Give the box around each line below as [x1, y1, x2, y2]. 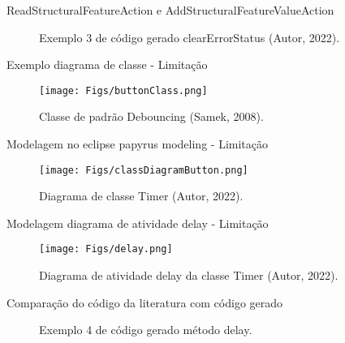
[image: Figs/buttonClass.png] [39, 84, 208, 96]
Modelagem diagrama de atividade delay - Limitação [6, 214, 269, 231]
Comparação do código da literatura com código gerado [6, 294, 283, 311]
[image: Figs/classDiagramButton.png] [39, 164, 248, 176]
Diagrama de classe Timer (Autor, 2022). [39, 187, 244, 204]
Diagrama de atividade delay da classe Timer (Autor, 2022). [39, 267, 339, 284]
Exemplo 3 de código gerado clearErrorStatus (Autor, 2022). [39, 28, 340, 45]
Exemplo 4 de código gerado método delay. [39, 321, 252, 338]
